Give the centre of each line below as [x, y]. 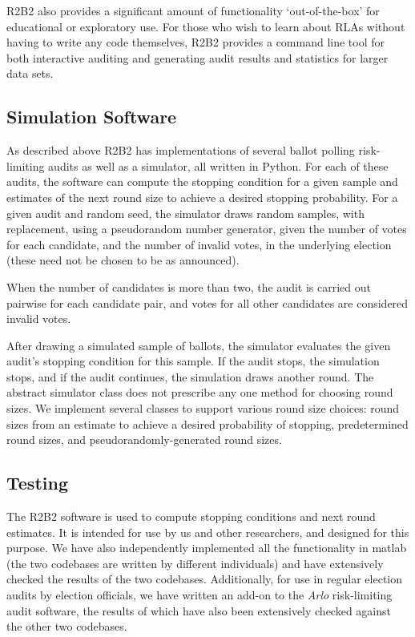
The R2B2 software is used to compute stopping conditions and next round [191, 516]
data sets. [30, 73]
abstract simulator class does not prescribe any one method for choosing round [200, 392]
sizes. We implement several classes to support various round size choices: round [203, 408]
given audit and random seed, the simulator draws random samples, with [185, 213]
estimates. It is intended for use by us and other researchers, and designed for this [208, 532]
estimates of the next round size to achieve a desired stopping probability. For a [202, 197]
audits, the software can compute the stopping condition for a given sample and [202, 181]
